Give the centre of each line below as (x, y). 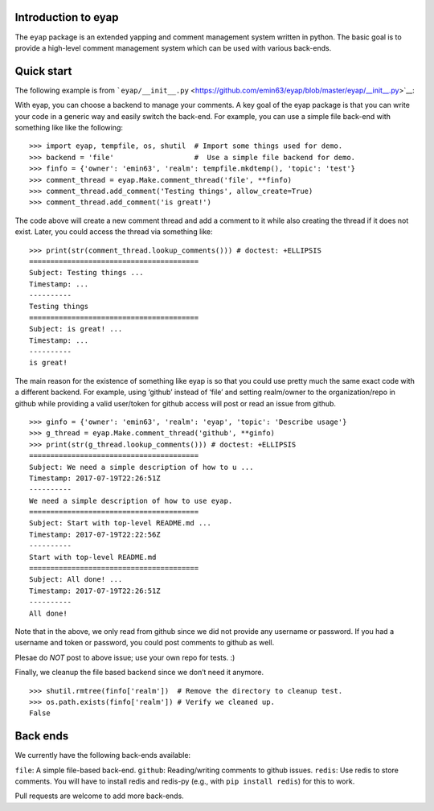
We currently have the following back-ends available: (103, 755)
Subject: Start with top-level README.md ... (121, 523)
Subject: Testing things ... (86, 273)
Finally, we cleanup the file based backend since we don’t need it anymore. (139, 673)
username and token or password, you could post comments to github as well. (145, 643)
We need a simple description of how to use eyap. (131, 500)
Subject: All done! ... (76, 580)
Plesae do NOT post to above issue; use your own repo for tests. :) (125, 657)
